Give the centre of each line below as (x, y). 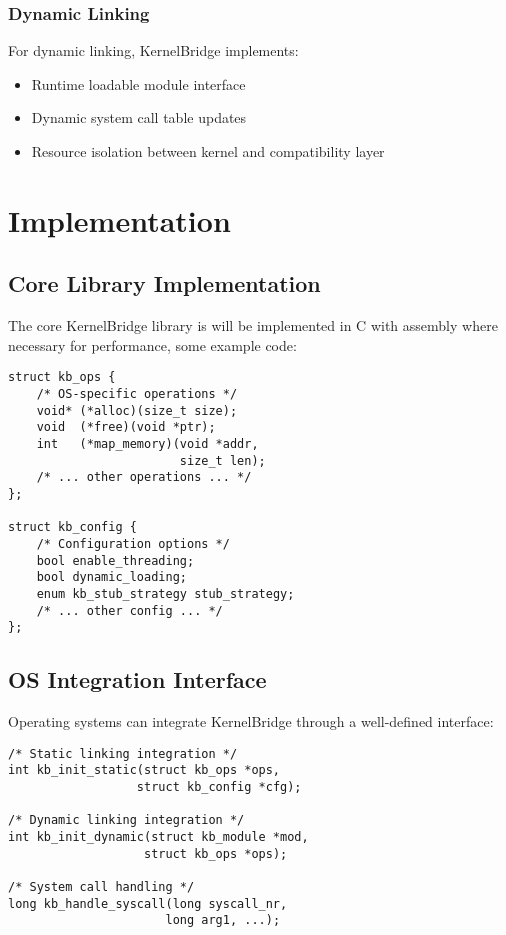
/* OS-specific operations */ (137, 394)
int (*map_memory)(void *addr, (147, 443)
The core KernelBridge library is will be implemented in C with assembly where (253, 325)
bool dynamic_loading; (111, 577)
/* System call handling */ (101, 886)
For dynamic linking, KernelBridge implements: (153, 50)
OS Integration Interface (137, 679)
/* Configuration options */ (133, 543)
